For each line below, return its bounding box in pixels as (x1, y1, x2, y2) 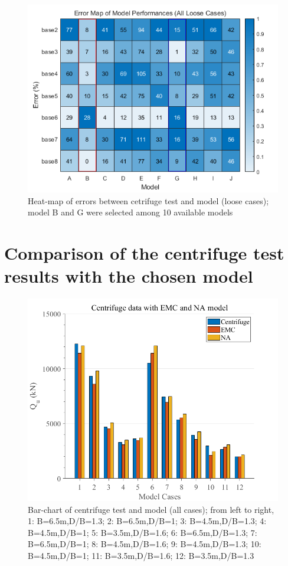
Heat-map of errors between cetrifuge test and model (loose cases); (28, 194, 269, 207)
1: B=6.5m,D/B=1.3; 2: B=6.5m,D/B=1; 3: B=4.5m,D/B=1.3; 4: (28, 515, 267, 527)
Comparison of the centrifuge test (4, 240, 284, 264)
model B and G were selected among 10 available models (28, 206, 233, 218)
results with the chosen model (4, 264, 253, 288)
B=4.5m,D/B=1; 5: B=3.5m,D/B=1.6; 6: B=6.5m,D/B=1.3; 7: (28, 526, 257, 538)
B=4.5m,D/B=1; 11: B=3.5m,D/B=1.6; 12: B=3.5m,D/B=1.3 (28, 549, 254, 561)
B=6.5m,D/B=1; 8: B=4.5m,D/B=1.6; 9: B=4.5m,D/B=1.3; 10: (28, 538, 261, 550)
